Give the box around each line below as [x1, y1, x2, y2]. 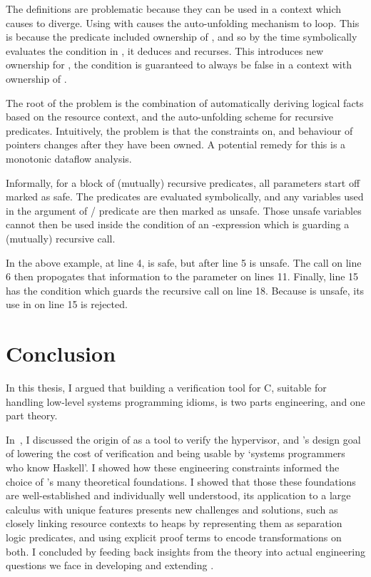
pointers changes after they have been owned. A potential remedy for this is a [6, 137, 346, 152]
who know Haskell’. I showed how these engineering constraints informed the [6, 459, 340, 474]
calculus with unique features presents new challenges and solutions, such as [6, 501, 338, 516]
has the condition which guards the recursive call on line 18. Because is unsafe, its [6, 282, 365, 297]
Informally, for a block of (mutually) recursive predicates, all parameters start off [6, 175, 360, 190]
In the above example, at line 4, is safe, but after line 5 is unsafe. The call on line [6, 255, 362, 270]
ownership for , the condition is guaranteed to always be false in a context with [6, 57, 352, 72]
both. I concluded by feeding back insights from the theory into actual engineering [6, 543, 365, 558]
